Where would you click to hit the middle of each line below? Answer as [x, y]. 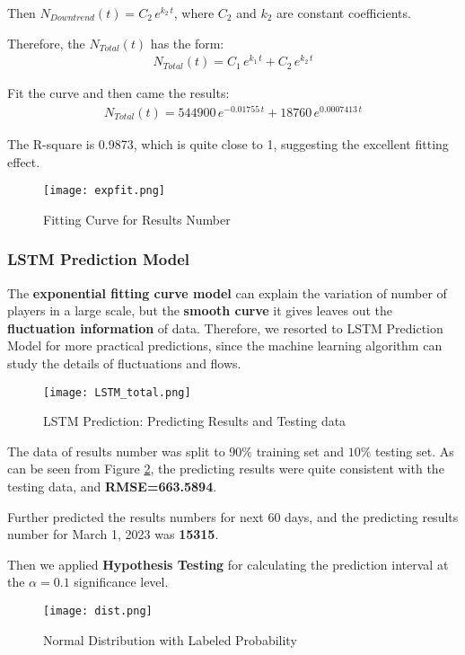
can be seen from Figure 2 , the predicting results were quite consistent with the [226, 469]
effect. [24, 161]
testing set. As [415, 451]
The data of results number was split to [116, 451]
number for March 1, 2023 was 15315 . [113, 534]
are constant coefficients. [344, 13]
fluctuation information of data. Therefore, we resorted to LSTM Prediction [225, 327]
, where [194, 13]
